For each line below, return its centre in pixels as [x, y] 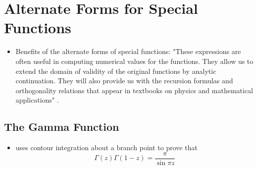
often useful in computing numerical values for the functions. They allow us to [134, 61]
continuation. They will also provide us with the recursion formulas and [124, 81]
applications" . [37, 100]
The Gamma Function [62, 127]
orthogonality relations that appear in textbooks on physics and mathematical [134, 90]
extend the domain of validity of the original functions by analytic [116, 71]
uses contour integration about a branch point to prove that [106, 147]
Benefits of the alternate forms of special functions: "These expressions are [128, 51]
